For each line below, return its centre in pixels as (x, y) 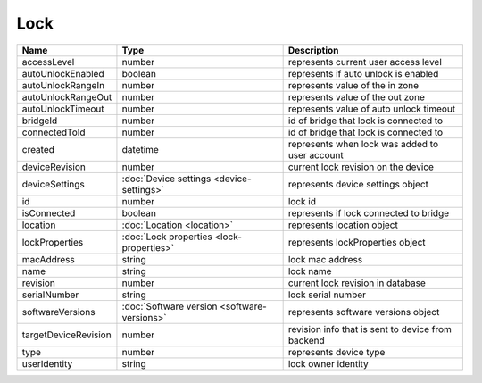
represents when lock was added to (363, 144)
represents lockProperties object (357, 242)
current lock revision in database (357, 283)
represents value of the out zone (357, 96)
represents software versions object (364, 312)
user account (316, 154)
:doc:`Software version (170, 306)
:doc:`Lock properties (167, 237)
